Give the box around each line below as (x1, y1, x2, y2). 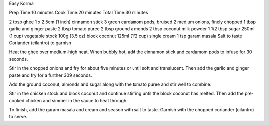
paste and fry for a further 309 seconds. (9, 72, 92, 78)
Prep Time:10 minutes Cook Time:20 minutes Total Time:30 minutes (9, 10, 148, 16)
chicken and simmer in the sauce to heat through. (25, 97, 128, 103)
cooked (9, 97, 25, 103)
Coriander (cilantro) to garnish (9, 40, 72, 46)
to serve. (9, 114, 27, 120)
